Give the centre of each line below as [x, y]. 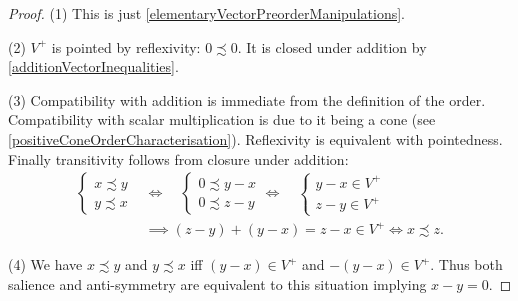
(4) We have [45, 264]
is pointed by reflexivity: [126, 46]
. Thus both [466, 264]
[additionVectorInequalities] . [93, 66]
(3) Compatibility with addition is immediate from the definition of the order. [247, 99]
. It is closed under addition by [332, 46]
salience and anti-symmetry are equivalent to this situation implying [217, 283]
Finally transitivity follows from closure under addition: [178, 158]
